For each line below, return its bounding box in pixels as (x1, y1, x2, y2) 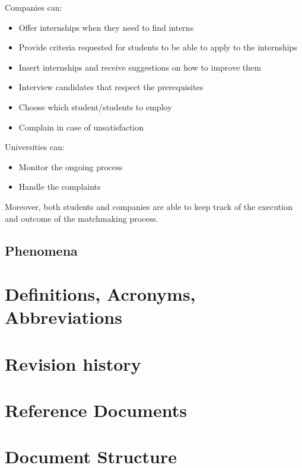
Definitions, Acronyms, (5, 282, 196, 306)
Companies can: (5, 1, 62, 13)
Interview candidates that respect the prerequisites (18, 81, 204, 93)
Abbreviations (5, 305, 122, 329)
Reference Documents (5, 398, 187, 422)
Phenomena (5, 241, 78, 259)
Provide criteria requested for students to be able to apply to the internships (18, 41, 297, 53)
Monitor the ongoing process (18, 160, 123, 173)
